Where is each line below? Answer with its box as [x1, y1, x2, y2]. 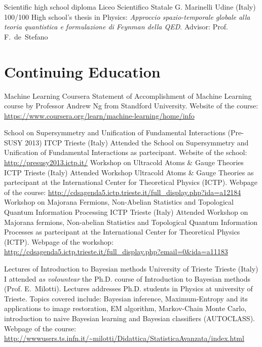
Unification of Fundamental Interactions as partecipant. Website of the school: [4, 147, 247, 158]
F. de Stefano [4, 31, 48, 42]
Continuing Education [4, 61, 161, 82]
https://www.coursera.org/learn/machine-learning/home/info [4, 110, 195, 121]
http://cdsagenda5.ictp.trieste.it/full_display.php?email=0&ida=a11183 [4, 246, 228, 257]
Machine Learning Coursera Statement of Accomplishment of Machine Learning [4, 90, 252, 101]
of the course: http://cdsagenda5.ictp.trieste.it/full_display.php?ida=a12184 [4, 186, 241, 197]
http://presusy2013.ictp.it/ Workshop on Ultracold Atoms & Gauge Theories [4, 157, 244, 168]
